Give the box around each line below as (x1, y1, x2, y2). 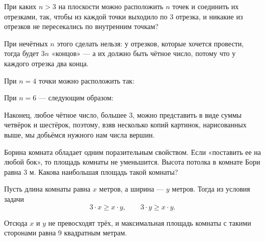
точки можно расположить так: (38, 75, 135, 86)
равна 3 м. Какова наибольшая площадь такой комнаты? (4, 166, 178, 177)
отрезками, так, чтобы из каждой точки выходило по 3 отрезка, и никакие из (4, 11, 243, 21)
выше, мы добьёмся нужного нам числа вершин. (4, 129, 155, 140)
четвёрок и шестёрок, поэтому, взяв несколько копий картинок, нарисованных (4, 119, 247, 130)
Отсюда (4, 217, 28, 228)
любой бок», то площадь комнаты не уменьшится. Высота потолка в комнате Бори (4, 156, 260, 167)
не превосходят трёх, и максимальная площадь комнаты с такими (48, 217, 251, 228)
